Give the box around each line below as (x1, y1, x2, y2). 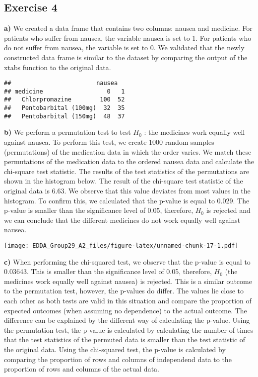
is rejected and (206, 205, 251, 215)
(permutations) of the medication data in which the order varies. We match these (4, 146, 252, 157)
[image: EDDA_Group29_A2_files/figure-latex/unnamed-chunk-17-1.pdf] (4, 242, 239, 249)
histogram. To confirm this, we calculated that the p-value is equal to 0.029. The (4, 195, 250, 205)
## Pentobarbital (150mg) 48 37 (4, 112, 125, 120)
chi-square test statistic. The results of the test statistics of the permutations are (4, 166, 250, 176)
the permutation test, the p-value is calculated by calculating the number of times (4, 324, 254, 335)
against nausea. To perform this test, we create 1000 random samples (4, 137, 214, 147)
